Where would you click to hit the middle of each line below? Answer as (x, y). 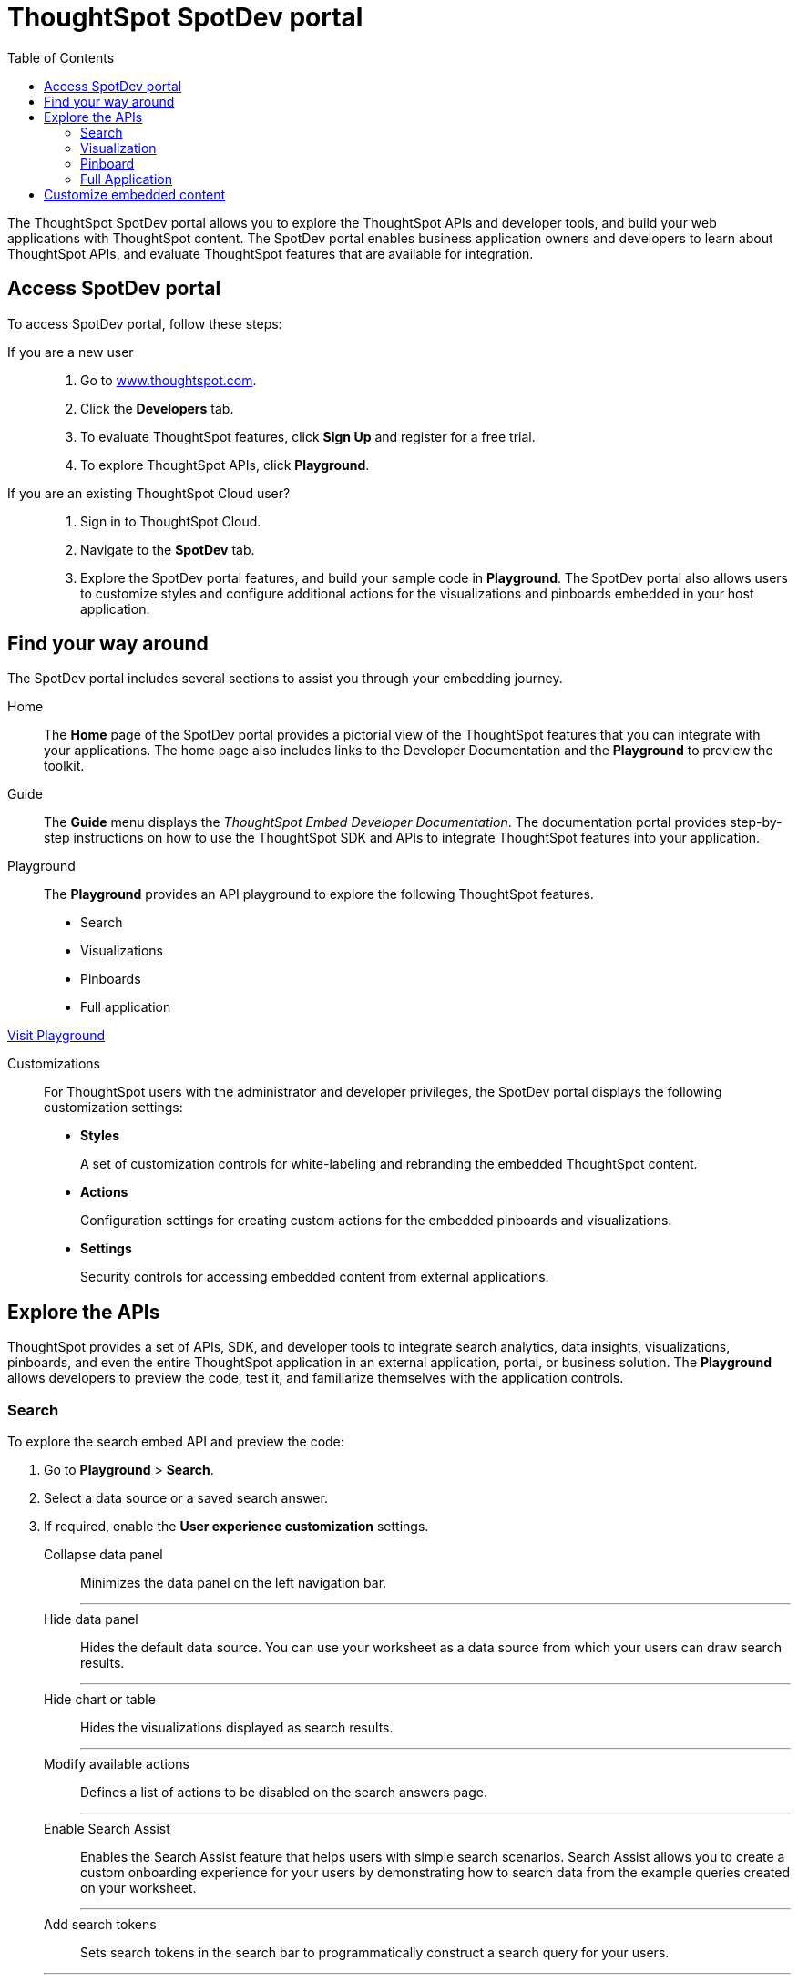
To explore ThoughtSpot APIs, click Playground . (225, 465)
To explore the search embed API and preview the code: (176, 1442)
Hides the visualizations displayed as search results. (237, 1728)
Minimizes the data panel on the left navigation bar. (234, 1583)
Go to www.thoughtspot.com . (169, 380)
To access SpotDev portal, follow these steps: (145, 323)
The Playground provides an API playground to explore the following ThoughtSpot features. (319, 894)
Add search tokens (100, 1925)
